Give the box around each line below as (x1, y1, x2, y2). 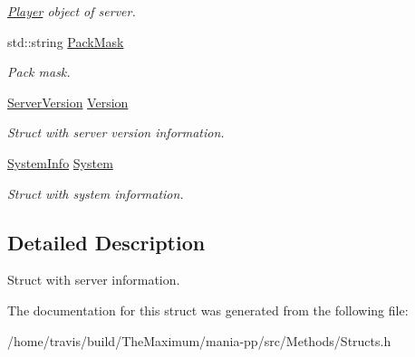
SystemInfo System (7, 153, 113, 172)
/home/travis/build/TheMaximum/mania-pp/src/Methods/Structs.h (7, 331, 391, 350)
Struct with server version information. (7, 123, 225, 142)
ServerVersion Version (7, 92, 129, 111)
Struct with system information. (7, 183, 184, 202)
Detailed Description (7, 228, 206, 256)
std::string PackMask (7, 32, 124, 51)
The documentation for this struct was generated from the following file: (7, 300, 409, 319)
